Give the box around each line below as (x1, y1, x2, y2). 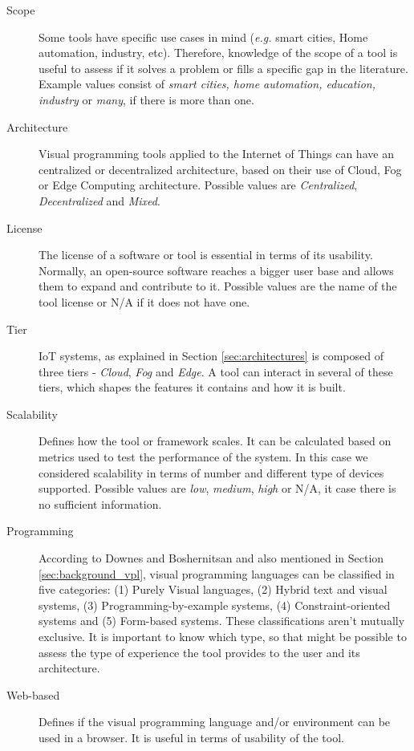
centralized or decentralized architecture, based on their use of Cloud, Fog (39, 160, 402, 177)
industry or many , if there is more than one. (39, 91, 254, 108)
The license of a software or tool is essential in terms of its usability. (39, 246, 373, 263)
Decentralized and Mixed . (39, 192, 160, 209)
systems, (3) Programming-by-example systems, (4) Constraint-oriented (39, 596, 391, 613)
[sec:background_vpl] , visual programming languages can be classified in (39, 565, 395, 582)
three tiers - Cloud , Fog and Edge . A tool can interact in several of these (39, 363, 393, 380)
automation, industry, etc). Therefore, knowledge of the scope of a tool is (39, 44, 398, 61)
